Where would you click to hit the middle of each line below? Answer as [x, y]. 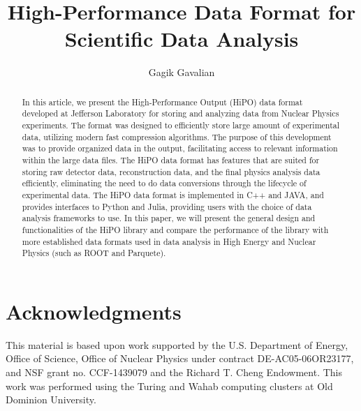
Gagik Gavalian [182, 72]
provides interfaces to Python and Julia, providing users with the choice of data [167, 206]
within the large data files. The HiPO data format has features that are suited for [171, 159]
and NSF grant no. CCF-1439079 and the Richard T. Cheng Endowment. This [174, 372]
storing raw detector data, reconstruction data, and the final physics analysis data [171, 171]
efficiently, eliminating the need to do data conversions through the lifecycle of [164, 183]
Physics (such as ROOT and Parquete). [94, 253]
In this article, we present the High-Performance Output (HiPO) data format [162, 102]
